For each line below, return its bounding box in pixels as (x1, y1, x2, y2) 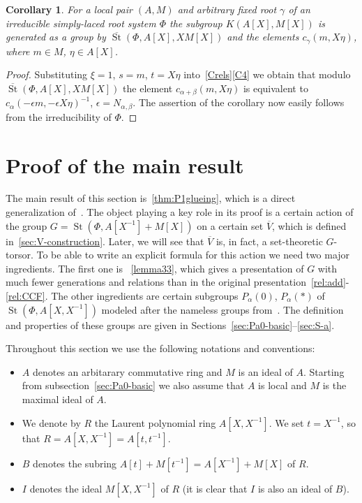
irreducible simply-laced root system (6, 15, 156, 30)
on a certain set (197, 218, 264, 233)
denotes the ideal (29, 481, 103, 495)
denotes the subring (33, 455, 117, 470)
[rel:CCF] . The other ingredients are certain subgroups (6, 289, 239, 303)
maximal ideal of (22, 391, 93, 406)
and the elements (227, 29, 299, 44)
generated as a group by (6, 29, 106, 44)
